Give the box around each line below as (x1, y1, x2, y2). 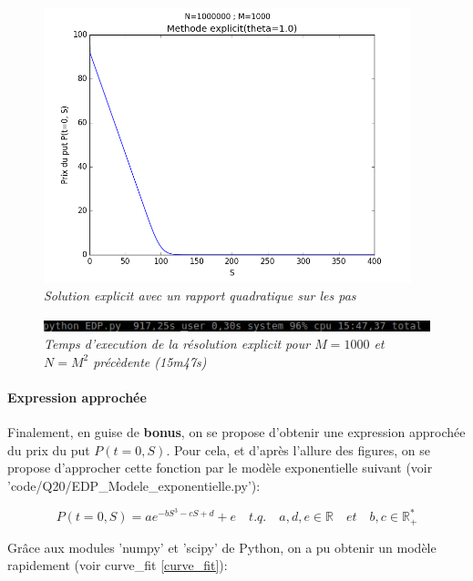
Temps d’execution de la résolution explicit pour (44, 334, 311, 353)
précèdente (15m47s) (93, 352, 207, 371)
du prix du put (7, 440, 90, 459)
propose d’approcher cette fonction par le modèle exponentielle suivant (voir (7, 458, 433, 477)
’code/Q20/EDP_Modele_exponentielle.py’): (7, 475, 261, 494)
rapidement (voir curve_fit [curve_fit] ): (7, 556, 228, 575)
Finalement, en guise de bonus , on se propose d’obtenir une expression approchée (7, 423, 466, 442)
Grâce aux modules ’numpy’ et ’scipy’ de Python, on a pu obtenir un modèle (7, 537, 437, 556)
